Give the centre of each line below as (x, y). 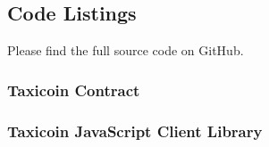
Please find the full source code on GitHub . (126, 50)
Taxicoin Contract (74, 90)
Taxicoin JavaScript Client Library (135, 131)
